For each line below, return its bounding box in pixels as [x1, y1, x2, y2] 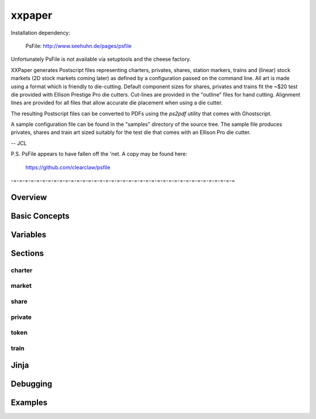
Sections [11, 248, 44, 258]
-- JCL [11, 139, 27, 146]
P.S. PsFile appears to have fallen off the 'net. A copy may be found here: [11, 150, 187, 157]
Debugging [11, 379, 53, 389]
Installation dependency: [11, 29, 70, 36]
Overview [11, 192, 47, 202]
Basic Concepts [11, 211, 70, 221]
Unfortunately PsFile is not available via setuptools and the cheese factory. [11, 56, 191, 63]
